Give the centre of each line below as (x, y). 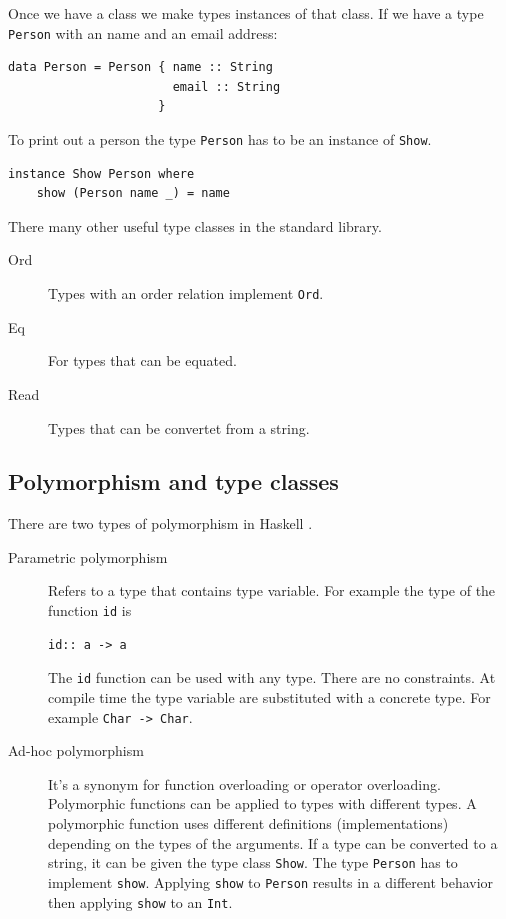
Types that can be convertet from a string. (179, 427)
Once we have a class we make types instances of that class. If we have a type (246, 13)
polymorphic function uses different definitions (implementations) (248, 823)
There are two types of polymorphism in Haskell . (160, 523)
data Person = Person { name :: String (140, 67)
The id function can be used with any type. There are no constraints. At (272, 677)
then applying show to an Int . (140, 901)
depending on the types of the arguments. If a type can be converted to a (273, 842)
